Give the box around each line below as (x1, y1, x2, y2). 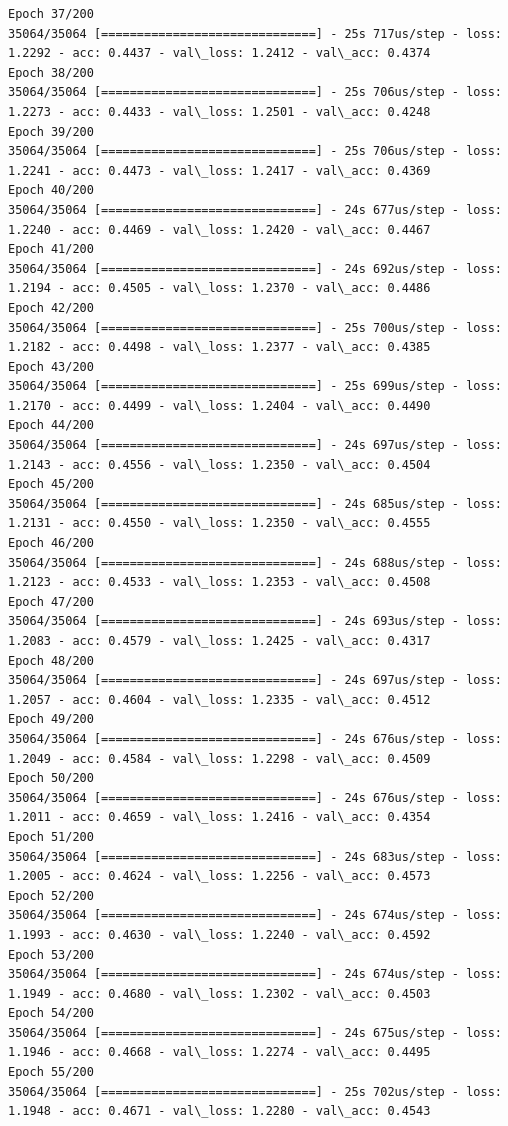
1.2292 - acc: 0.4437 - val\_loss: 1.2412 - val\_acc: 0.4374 (8, 46, 431, 61)
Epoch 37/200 (8, 7, 94, 21)
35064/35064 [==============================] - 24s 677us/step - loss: (8, 202, 502, 217)
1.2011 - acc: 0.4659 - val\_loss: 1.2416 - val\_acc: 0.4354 (8, 810, 431, 825)
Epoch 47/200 (8, 594, 94, 609)
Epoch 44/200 (8, 418, 94, 433)
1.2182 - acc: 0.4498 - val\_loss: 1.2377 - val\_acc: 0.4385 (8, 340, 431, 355)
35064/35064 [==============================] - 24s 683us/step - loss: (8, 849, 502, 864)
